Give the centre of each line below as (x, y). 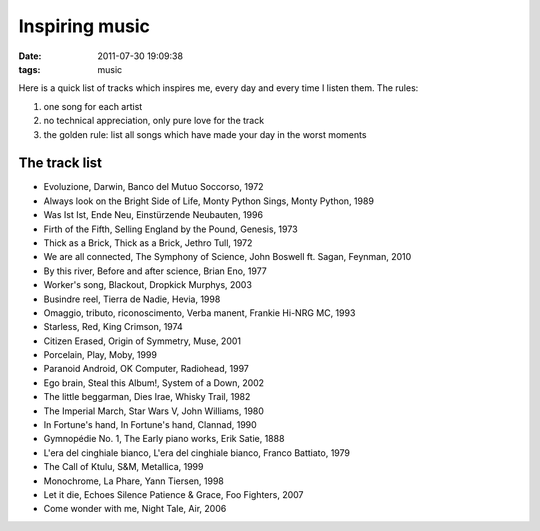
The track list (60, 163)
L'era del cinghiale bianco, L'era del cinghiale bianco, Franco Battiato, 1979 (196, 452)
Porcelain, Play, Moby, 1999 (100, 355)
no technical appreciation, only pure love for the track (154, 121)
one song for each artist (93, 106)
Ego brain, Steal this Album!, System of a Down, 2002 (154, 382)
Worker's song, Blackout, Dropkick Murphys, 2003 (147, 285)
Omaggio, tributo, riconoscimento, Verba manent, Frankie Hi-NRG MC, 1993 (199, 312)
